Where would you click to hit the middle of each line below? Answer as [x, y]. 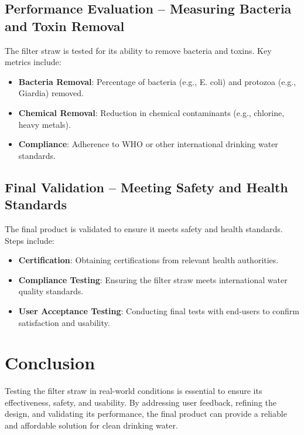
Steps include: [30, 240]
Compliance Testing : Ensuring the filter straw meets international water [153, 279]
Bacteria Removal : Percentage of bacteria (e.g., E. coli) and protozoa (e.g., [157, 81]
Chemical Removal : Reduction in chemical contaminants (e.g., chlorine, [151, 112]
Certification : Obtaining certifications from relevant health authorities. [148, 260]
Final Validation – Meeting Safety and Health [146, 187]
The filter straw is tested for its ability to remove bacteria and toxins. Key [138, 50]
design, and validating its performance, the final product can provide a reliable [146, 414]
